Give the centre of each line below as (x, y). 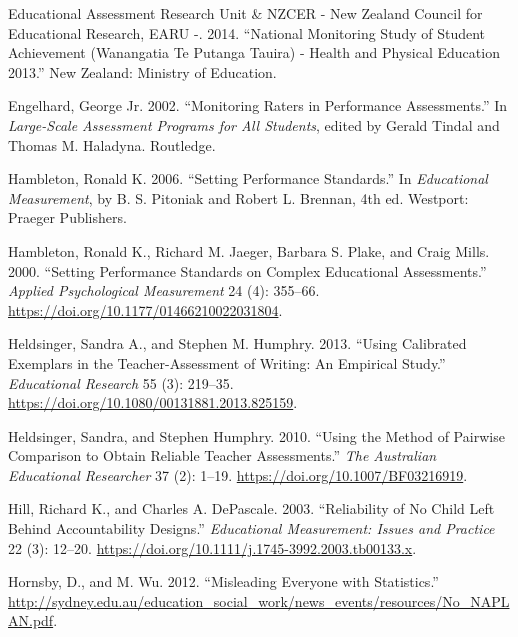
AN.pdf (31, 620)
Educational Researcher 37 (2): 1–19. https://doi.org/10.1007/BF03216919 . (238, 474)
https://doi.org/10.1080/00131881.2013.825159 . (153, 402)
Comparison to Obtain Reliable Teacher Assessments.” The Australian (222, 455)
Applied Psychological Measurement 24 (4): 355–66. (164, 290)
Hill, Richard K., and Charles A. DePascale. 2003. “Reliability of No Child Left (251, 508)
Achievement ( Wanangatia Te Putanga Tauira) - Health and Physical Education (254, 52)
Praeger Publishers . (67, 217)
